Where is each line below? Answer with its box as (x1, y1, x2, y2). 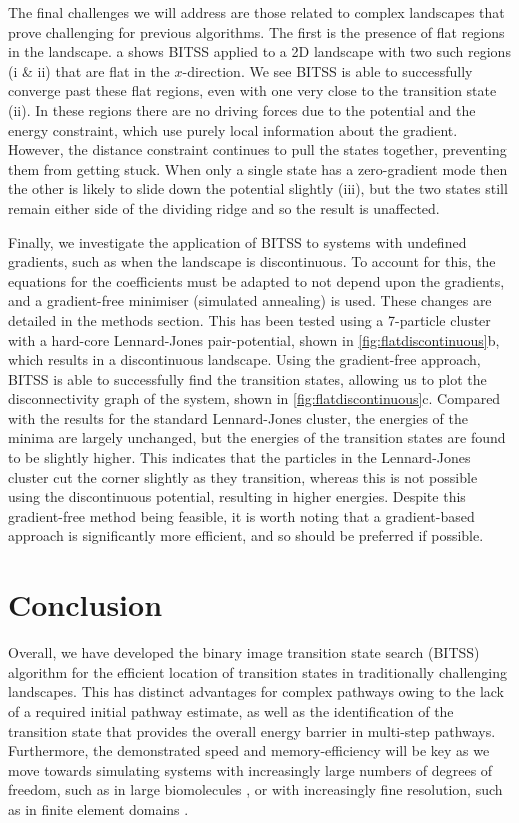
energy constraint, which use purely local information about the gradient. (8, 119, 458, 140)
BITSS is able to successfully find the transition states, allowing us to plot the (8, 368, 487, 389)
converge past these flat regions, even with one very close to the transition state (8, 80, 497, 101)
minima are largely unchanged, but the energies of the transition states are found (8, 427, 506, 448)
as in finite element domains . (8, 798, 189, 819)
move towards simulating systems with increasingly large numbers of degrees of (8, 759, 493, 780)
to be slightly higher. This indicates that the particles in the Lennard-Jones (8, 447, 471, 468)
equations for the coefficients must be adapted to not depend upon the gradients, (8, 270, 505, 291)
